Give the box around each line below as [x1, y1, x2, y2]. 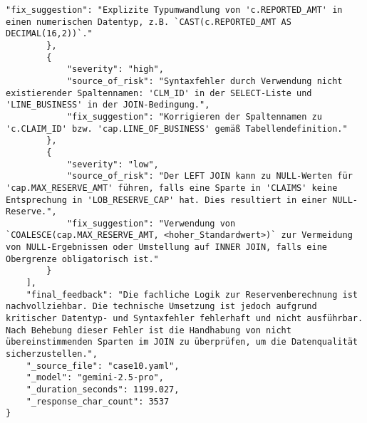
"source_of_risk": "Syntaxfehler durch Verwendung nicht [66, 75, 343, 86]
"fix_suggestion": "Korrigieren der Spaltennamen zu [66, 111, 322, 122]
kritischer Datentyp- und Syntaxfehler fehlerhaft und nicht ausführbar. [6, 313, 363, 324]
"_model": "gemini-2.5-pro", [26, 372, 164, 383]
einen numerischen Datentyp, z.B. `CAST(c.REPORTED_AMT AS [6, 16, 291, 27]
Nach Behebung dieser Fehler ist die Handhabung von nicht [6, 325, 291, 335]
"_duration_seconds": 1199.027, [26, 385, 180, 395]
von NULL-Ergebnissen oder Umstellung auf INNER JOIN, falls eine [6, 242, 328, 253]
